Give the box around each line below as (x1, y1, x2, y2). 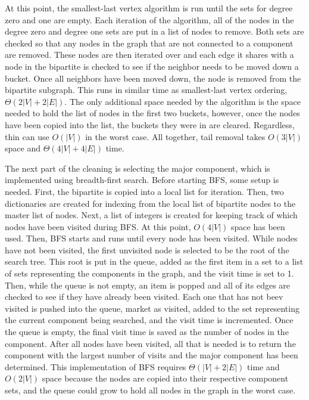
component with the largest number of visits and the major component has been (5, 349, 298, 361)
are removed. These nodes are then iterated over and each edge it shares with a (5, 48, 294, 61)
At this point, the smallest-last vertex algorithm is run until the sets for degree (5, 2, 293, 14)
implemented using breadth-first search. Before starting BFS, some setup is (5, 173, 279, 186)
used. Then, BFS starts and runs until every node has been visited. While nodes (5, 232, 298, 244)
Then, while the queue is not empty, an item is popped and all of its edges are (5, 278, 291, 291)
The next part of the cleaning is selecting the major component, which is (5, 162, 270, 174)
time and (247, 360, 280, 373)
